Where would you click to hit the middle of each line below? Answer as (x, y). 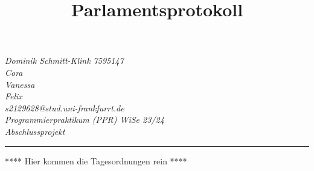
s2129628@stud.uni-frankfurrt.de (65, 107)
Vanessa (20, 84)
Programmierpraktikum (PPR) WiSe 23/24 (85, 120)
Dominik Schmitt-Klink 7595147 (64, 61)
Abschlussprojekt (35, 131)
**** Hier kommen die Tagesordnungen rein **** (96, 160)
